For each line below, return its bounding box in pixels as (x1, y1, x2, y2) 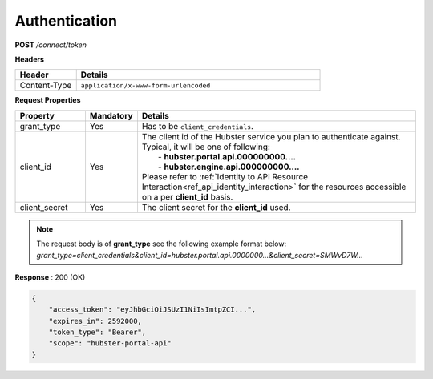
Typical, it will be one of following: (141, 141, 270, 152)
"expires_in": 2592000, (48, 317, 142, 325)
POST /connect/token (14, 40, 87, 50)
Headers (14, 54, 44, 64)
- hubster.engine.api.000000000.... (157, 161, 300, 172)
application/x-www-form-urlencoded (80, 81, 211, 90)
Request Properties (14, 95, 81, 105)
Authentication (14, 12, 118, 30)
